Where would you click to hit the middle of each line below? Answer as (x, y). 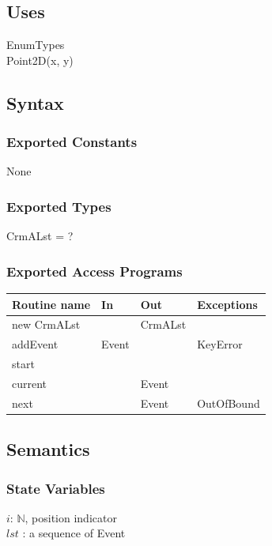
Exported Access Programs (94, 271)
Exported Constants (72, 142)
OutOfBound (229, 403)
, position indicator (71, 517)
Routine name (51, 304)
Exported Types (59, 206)
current (30, 383)
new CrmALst (46, 324)
